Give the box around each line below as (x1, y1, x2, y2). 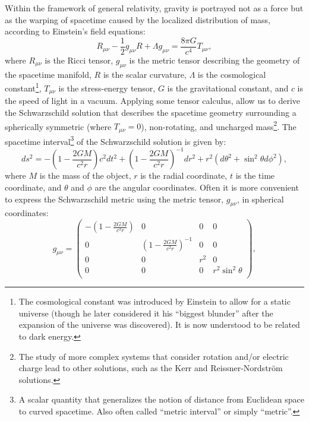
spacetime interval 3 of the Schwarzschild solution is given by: (5, 133, 226, 147)
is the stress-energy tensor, (58, 81, 156, 94)
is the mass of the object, (39, 169, 131, 182)
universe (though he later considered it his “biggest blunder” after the (18, 306, 273, 319)
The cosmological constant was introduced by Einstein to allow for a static (18, 295, 291, 308)
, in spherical (237, 192, 284, 205)
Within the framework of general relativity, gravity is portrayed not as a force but (5, 2, 304, 14)
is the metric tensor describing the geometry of (129, 53, 300, 66)
